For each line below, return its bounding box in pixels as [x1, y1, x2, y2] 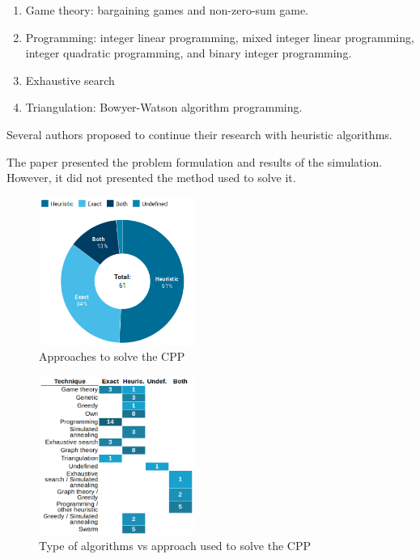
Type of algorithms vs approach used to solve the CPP [39, 537, 311, 554]
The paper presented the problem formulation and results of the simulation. [6, 153, 383, 170]
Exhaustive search [25, 71, 115, 88]
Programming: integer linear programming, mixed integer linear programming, [25, 28, 414, 45]
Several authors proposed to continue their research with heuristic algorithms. [6, 125, 392, 142]
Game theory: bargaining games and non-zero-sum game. [25, 2, 308, 18]
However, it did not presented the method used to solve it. [6, 169, 296, 186]
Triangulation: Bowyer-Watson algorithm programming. [25, 99, 303, 116]
